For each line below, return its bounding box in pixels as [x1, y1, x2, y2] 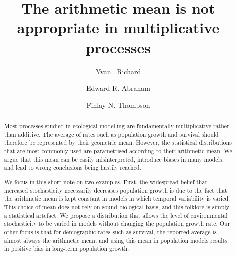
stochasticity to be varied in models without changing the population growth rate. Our [4, 219, 230, 228]
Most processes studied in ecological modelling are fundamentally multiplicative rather [4, 122, 229, 130]
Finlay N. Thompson [86, 99, 150, 110]
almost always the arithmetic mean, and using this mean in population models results [4, 236, 227, 244]
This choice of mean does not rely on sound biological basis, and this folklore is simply [4, 202, 229, 211]
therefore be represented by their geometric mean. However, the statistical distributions [4, 138, 232, 147]
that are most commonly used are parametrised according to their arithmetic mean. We [4, 147, 232, 155]
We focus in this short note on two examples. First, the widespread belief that [4, 177, 208, 186]
